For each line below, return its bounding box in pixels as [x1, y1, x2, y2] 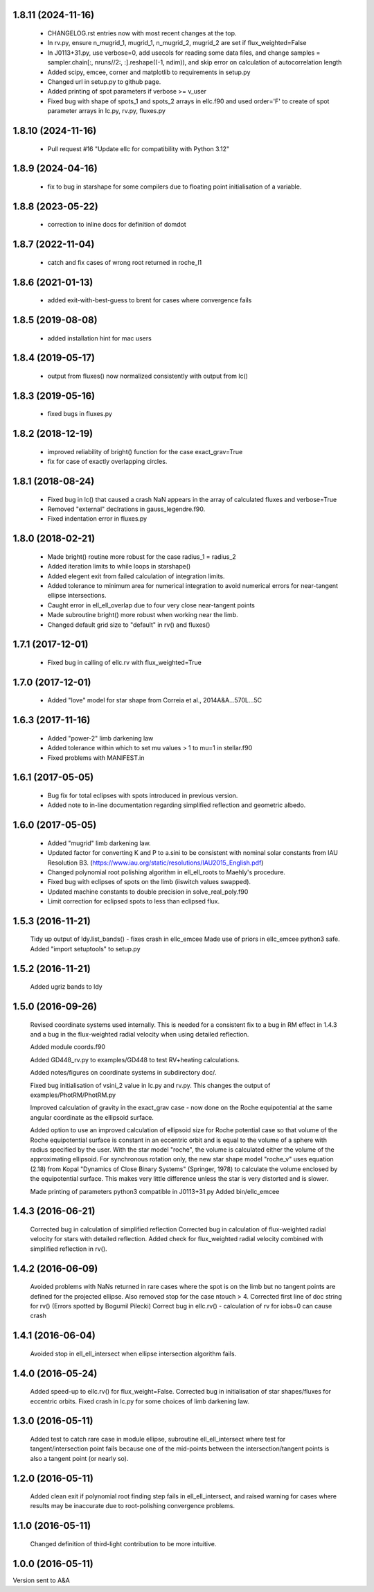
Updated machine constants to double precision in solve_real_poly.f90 [47, 888, 249, 896]
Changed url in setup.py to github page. [47, 77, 161, 86]
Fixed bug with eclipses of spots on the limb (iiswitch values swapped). [47, 878, 251, 886]
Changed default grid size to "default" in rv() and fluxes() [47, 621, 211, 629]
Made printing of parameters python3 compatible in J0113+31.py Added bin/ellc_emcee [30, 1187, 280, 1195]
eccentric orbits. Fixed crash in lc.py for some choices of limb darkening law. [30, 1397, 249, 1405]
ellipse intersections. [47, 591, 107, 600]
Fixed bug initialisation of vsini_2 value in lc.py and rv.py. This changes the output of [30, 1081, 271, 1089]
